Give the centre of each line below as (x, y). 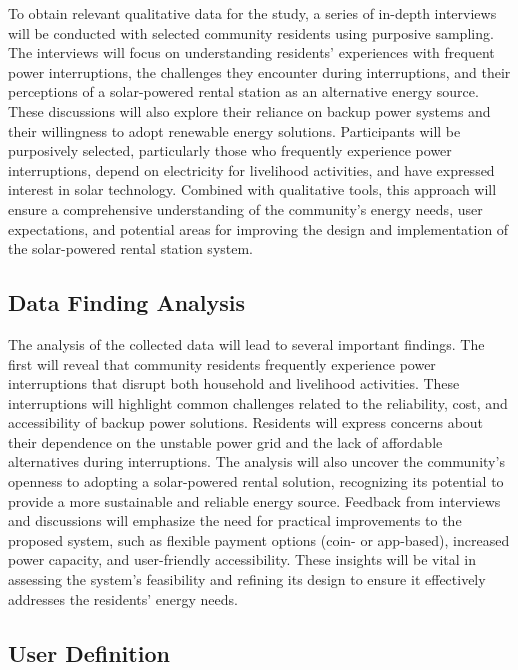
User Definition (89, 652)
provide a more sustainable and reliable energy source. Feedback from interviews (254, 500)
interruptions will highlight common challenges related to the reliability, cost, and (258, 402)
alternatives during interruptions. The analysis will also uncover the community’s (256, 461)
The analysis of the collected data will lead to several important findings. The (246, 343)
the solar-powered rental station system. (131, 248)
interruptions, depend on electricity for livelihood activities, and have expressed (251, 169)
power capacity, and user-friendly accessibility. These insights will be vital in (242, 559)
